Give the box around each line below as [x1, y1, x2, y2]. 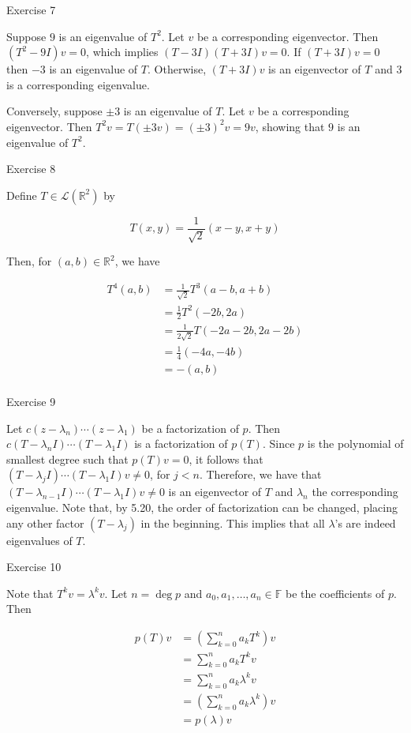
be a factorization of [141, 419, 239, 436]
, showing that [255, 118, 325, 134]
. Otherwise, [148, 61, 207, 77]
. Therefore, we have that [199, 466, 322, 483]
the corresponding [312, 483, 398, 500]
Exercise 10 [6, 558, 62, 575]
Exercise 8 [6, 160, 56, 177]
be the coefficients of [285, 585, 385, 601]
